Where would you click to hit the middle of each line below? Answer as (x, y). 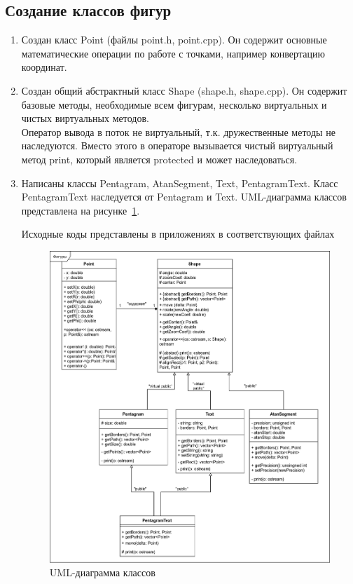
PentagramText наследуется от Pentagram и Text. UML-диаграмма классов (184, 197)
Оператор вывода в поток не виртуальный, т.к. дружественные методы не (178, 131)
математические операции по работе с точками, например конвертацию (173, 53)
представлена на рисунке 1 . (81, 210)
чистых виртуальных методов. (85, 118)
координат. (44, 67)
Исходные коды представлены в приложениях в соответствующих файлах (178, 234)
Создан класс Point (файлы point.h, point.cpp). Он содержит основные (174, 40)
